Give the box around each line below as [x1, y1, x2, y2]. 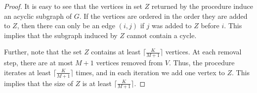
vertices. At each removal [165, 46, 242, 57]
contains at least [91, 46, 141, 57]
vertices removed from [96, 57, 163, 68]
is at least [82, 78, 112, 88]
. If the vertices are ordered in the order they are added [79, 10, 248, 21]
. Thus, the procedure [169, 57, 235, 68]
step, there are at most [4, 57, 73, 68]
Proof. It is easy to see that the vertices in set [4, 1, 142, 11]
